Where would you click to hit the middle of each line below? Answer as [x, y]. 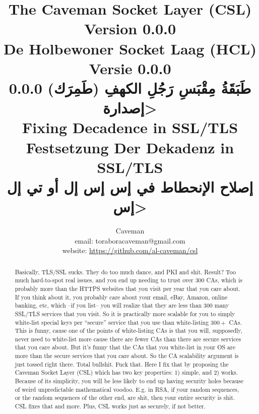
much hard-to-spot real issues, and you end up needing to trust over [104, 280]
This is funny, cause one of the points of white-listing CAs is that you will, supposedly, [128, 331]
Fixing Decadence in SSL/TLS [130, 127]
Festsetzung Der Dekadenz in [130, 147]
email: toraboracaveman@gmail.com [130, 240]
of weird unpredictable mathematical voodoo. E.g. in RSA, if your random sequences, [127, 389]
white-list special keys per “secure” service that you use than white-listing [112, 322]
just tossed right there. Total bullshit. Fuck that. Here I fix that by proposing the [122, 364]
